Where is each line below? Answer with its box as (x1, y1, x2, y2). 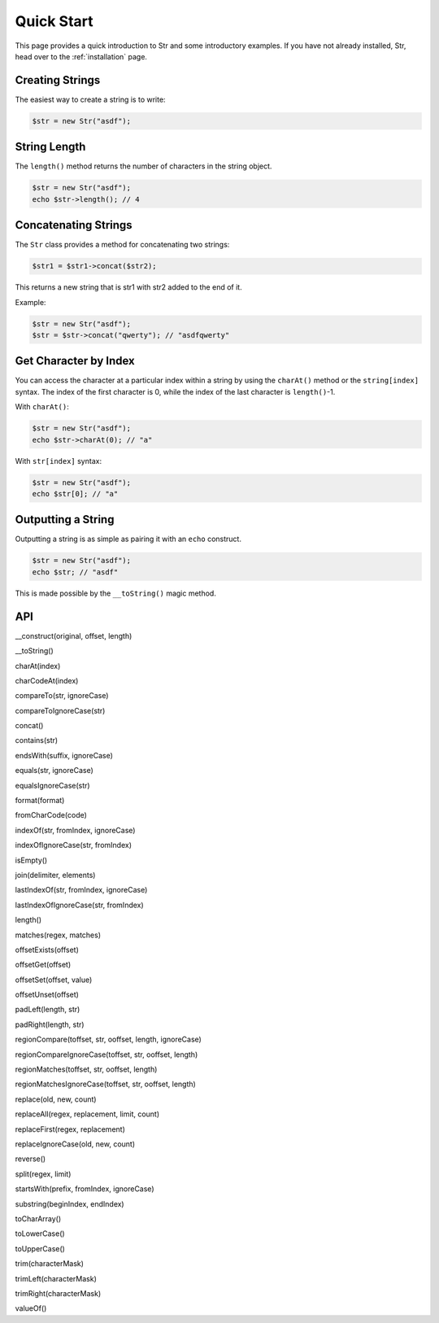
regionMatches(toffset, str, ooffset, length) (15, 1064, 158, 1074)
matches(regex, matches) (15, 930, 102, 940)
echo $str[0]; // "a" (32, 489, 119, 498)
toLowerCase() (15, 1229, 65, 1238)
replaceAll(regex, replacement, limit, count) (15, 1109, 160, 1119)
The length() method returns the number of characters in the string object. (15, 161, 272, 171)
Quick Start (15, 12, 93, 30)
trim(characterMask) (15, 1259, 85, 1268)
